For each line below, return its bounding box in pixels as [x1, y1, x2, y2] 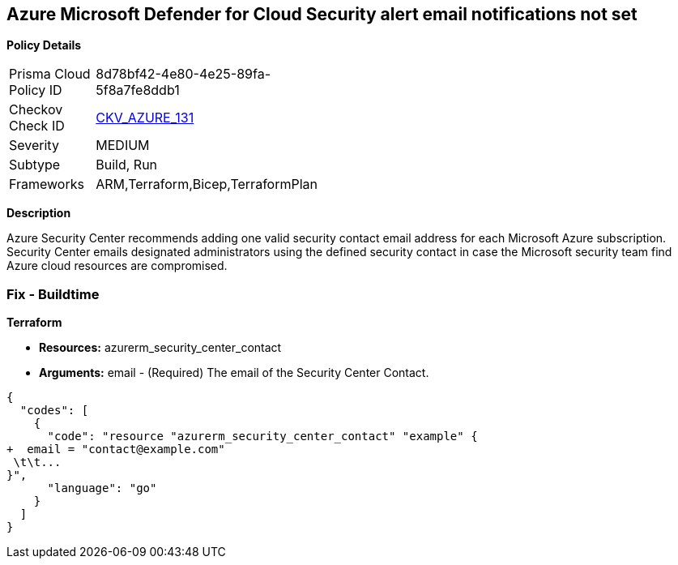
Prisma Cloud [9, 66, 91, 83]
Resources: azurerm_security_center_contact [39, 340, 282, 355]
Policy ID [9, 82, 62, 99]
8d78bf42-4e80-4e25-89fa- [96, 66, 271, 83]
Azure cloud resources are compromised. [6, 259, 228, 273]
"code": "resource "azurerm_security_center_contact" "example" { [47, 430, 478, 443]
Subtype [9, 156, 61, 173]
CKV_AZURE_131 [96, 109, 194, 126]
